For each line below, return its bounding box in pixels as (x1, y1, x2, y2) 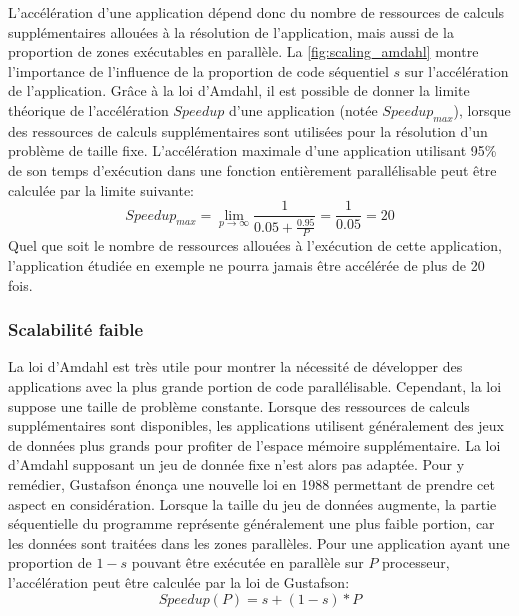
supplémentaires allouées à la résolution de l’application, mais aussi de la (8, 21, 454, 42)
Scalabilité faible (8, 317, 144, 342)
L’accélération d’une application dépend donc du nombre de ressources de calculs (8, 2, 505, 22)
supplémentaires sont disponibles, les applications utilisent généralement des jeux (8, 415, 504, 436)
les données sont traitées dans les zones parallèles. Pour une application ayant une (8, 532, 510, 553)
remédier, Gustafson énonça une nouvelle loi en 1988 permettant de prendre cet (8, 473, 495, 494)
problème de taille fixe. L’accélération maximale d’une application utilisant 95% (8, 140, 497, 161)
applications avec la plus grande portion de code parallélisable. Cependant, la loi (8, 375, 502, 396)
